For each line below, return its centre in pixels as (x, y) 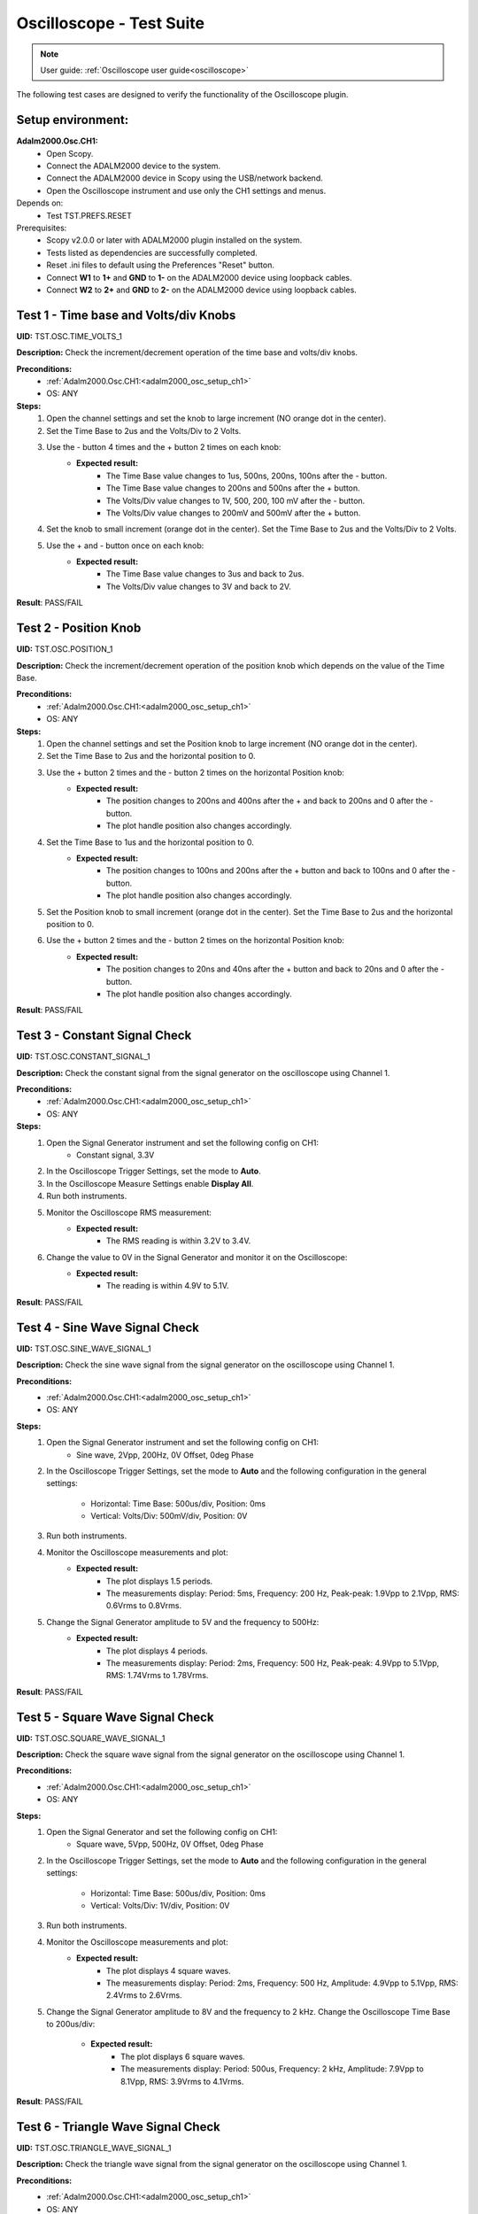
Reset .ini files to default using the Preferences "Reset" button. (160, 265)
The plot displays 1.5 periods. (160, 1581)
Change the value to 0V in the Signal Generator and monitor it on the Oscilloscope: (197, 1257)
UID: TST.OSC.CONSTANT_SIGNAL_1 (83, 1057)
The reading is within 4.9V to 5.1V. (168, 1286)
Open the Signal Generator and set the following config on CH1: (162, 1832)
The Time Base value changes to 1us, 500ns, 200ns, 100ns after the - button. (247, 476)
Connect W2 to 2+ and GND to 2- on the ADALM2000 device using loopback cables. (202, 290)
